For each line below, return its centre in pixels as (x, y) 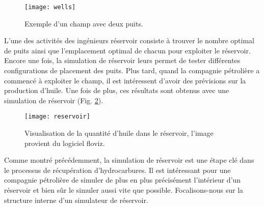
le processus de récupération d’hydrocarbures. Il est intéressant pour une (117, 170)
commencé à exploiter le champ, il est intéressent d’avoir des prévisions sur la (125, 80)
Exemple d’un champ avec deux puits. (84, 23)
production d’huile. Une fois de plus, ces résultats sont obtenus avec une (117, 90)
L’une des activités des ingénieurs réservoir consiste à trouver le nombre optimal (129, 40)
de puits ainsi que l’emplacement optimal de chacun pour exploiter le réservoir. (127, 50)
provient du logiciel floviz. (65, 143)
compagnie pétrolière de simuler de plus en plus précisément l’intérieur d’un (123, 180)
